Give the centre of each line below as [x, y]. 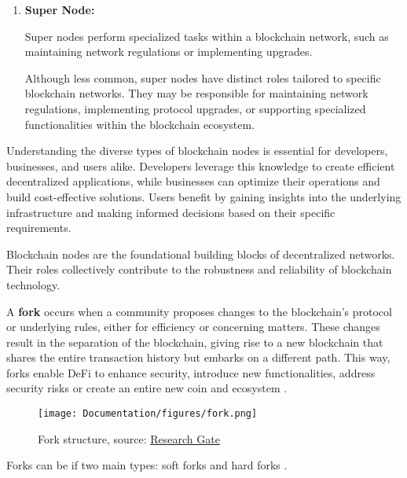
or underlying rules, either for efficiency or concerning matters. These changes [193, 327]
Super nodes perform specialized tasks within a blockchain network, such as [207, 36]
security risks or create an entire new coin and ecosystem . [147, 388]
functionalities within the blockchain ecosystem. [140, 124]
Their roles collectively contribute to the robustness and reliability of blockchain [199, 269]
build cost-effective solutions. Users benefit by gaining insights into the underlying [204, 196]
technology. [33, 284]
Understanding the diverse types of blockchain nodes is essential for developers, [197, 151]
